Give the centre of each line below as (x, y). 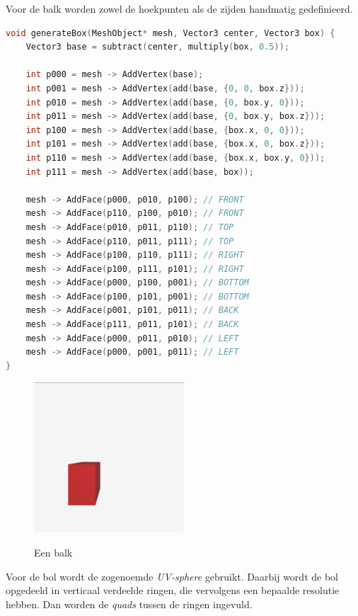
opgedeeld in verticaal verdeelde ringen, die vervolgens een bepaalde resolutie (173, 590)
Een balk (53, 553)
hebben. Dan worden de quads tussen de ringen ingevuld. (129, 604)
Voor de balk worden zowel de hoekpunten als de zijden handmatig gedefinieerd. (179, 8)
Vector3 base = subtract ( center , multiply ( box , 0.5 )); (158, 47)
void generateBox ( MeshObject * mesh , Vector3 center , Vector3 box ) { (171, 33)
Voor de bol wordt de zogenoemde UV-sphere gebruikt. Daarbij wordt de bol (172, 576)
